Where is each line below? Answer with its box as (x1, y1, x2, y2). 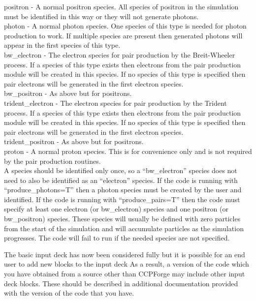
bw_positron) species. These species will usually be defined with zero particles (4, 213, 241, 224)
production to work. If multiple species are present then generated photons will (4, 30, 243, 40)
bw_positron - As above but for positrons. (4, 88, 132, 98)
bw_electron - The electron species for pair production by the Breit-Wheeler (4, 49, 235, 60)
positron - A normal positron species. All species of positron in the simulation (4, 1, 239, 11)
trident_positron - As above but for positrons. (4, 136, 144, 147)
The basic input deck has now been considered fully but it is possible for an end (4, 249, 245, 259)
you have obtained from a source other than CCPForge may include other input (4, 269, 245, 279)
